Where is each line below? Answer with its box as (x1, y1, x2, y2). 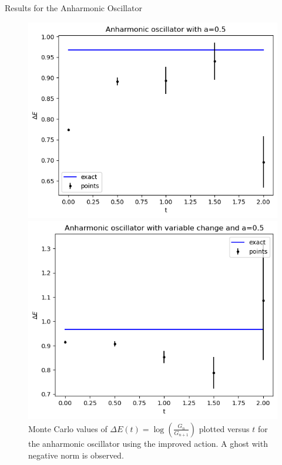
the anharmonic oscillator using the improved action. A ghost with (28, 437, 268, 449)
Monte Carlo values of (28, 422, 108, 434)
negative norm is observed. (28, 449, 124, 461)
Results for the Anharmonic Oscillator (5, 2, 142, 14)
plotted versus (199, 422, 250, 434)
